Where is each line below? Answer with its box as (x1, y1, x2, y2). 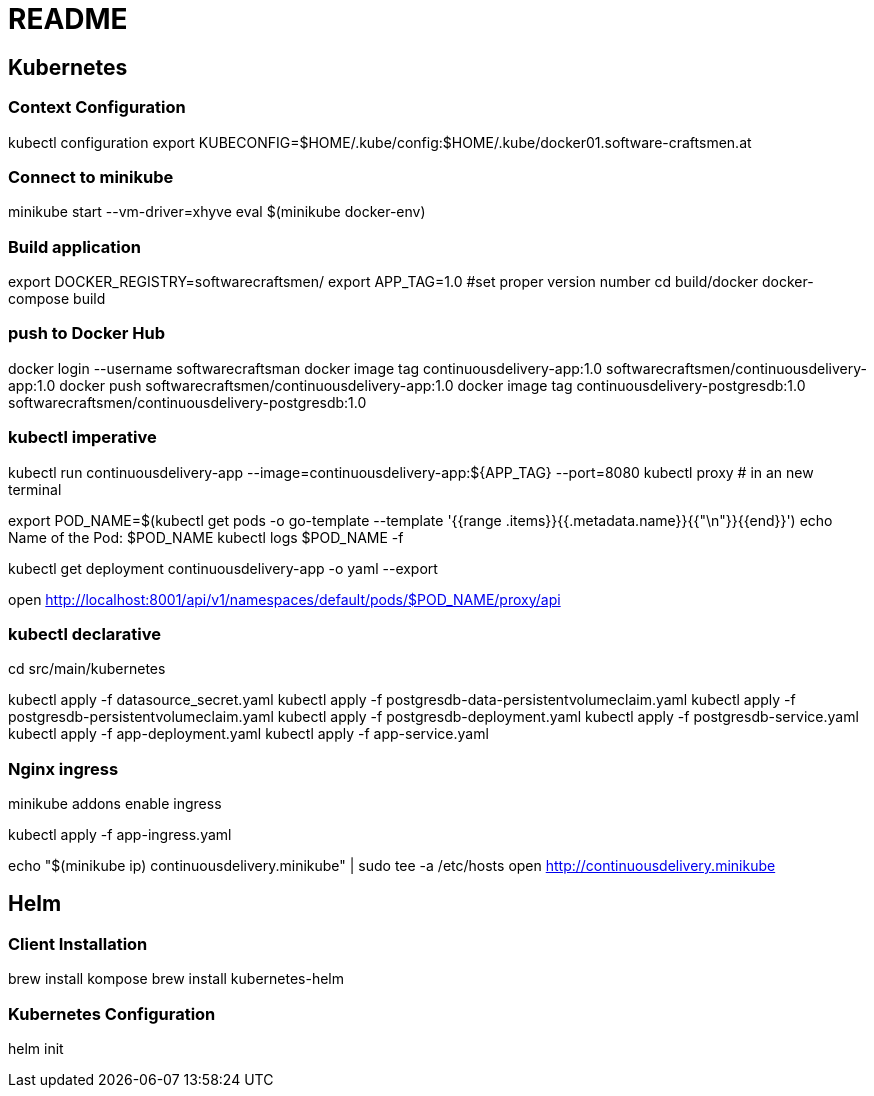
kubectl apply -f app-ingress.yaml (8, 826, 232, 844)
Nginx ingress (8, 758, 119, 779)
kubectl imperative (8, 427, 157, 448)
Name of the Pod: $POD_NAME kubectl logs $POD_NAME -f (8, 528, 404, 546)
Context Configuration (8, 97, 186, 118)
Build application (8, 236, 141, 257)
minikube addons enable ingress (8, 795, 222, 813)
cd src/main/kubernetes (8, 660, 166, 678)
